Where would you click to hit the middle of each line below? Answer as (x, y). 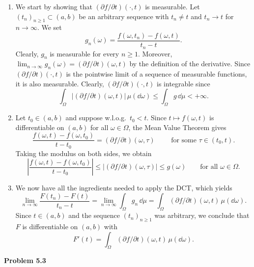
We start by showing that (54, 6)
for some (184, 140)
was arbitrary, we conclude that (202, 215)
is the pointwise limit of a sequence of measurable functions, (156, 74)
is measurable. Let (172, 6)
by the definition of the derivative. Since (190, 64)
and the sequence (94, 215)
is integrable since (183, 83)
